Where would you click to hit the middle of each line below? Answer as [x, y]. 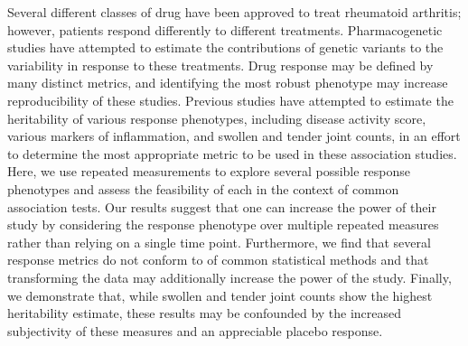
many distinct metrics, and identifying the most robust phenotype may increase [228, 83]
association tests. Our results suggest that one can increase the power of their [222, 206]
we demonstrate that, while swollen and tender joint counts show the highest [220, 295]
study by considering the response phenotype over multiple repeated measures [223, 224]
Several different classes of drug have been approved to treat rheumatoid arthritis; [234, 12]
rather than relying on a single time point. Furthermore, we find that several [219, 242]
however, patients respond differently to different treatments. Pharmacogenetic [225, 29]
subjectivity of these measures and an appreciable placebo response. [195, 330]
